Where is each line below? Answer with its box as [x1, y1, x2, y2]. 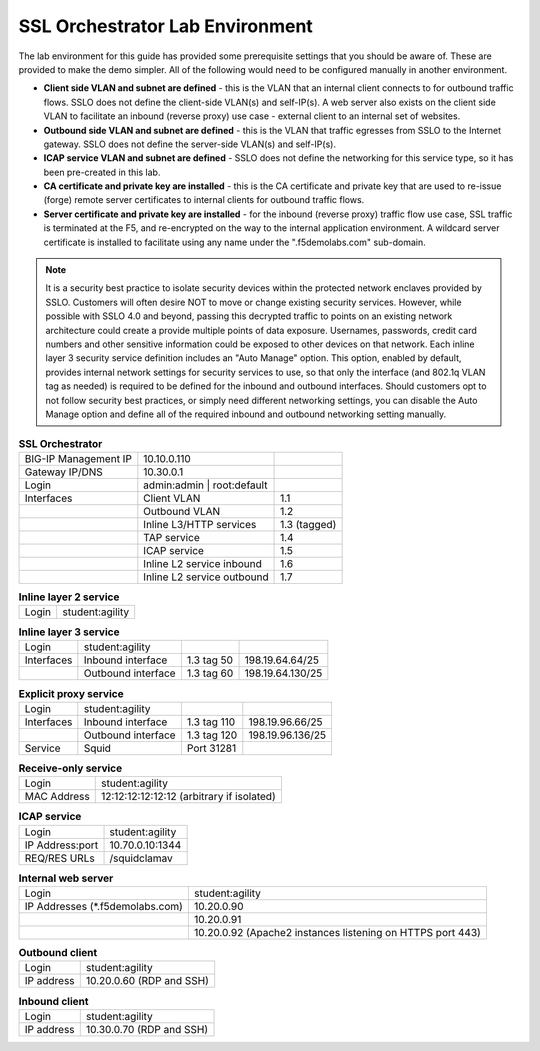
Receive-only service [18, 761, 123, 775]
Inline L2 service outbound [143, 570, 269, 584]
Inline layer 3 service [18, 625, 120, 639]
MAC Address [24, 790, 90, 804]
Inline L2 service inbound [143, 556, 262, 570]
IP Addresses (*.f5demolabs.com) [24, 899, 184, 913]
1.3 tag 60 [186, 666, 234, 680]
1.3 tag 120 [186, 728, 238, 742]
